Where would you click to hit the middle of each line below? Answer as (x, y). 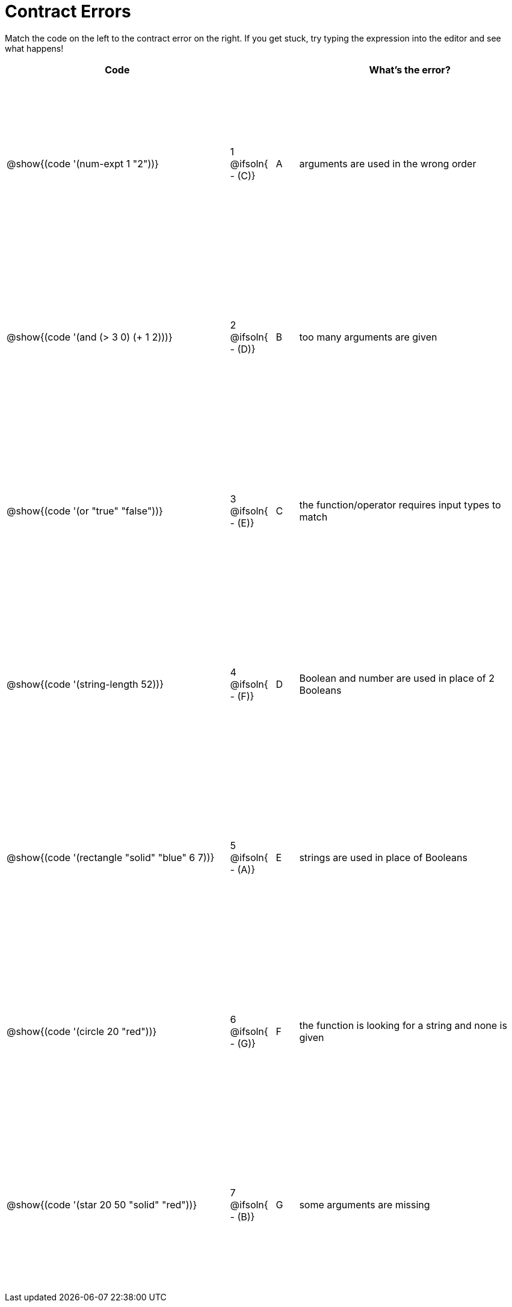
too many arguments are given (368, 337)
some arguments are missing (365, 1204)
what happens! (34, 48)
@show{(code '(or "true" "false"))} (85, 511)
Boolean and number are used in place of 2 (397, 678)
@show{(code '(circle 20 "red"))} (82, 1031)
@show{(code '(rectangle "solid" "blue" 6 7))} (111, 858)
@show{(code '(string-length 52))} (85, 684)
